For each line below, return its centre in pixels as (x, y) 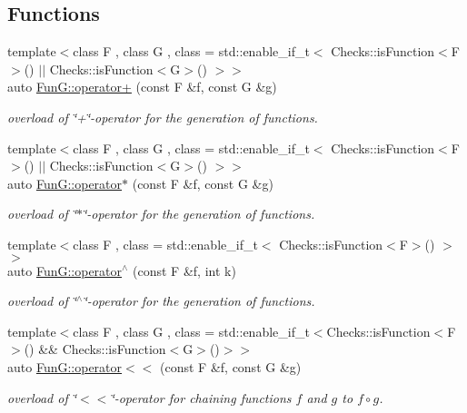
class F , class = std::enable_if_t (165, 244)
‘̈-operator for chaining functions (201, 397)
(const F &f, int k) (184, 270)
